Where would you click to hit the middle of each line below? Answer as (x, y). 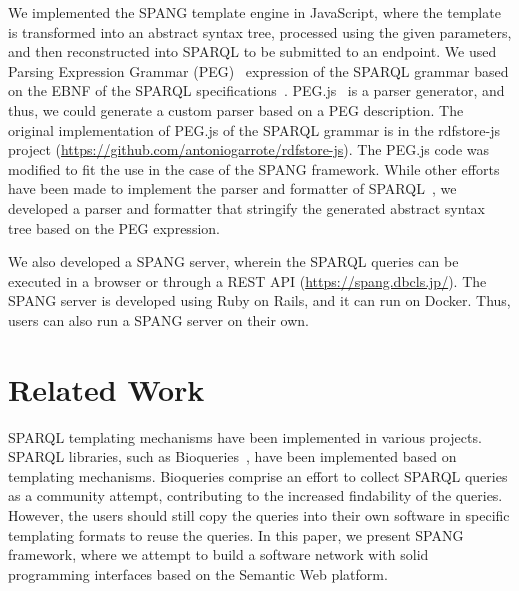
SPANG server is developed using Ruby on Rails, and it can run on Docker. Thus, (259, 300)
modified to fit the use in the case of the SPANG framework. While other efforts (254, 168)
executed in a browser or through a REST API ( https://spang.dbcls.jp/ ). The (247, 280)
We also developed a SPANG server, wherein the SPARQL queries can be (233, 261)
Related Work (106, 388)
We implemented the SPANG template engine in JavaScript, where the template (254, 12)
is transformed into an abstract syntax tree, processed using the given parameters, (260, 31)
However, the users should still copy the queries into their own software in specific (259, 515)
